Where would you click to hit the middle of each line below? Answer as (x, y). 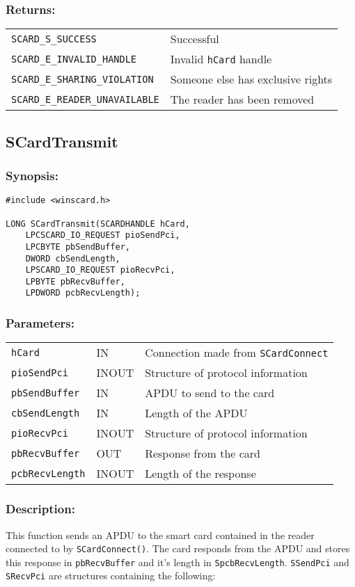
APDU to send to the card (210, 393)
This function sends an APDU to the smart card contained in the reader (160, 534)
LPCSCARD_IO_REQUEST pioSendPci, (103, 235)
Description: (40, 509)
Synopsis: (32, 175)
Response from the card (203, 453)
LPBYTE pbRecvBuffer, (75, 281)
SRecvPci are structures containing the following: (111, 576)
